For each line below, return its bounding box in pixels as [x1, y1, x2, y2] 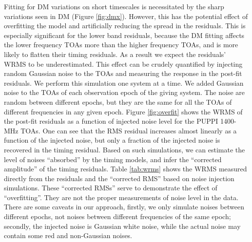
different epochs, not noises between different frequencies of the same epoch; [4, 211, 231, 222]
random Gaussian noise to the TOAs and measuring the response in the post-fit [4, 68, 242, 78]
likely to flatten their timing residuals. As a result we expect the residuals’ [4, 49, 226, 59]
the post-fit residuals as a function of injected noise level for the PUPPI [4, 116, 218, 126]
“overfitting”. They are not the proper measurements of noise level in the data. [4, 192, 239, 202]
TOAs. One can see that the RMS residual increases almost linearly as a [20, 125, 237, 135]
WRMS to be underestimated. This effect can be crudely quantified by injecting [4, 58, 243, 69]
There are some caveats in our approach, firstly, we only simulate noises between [4, 202, 244, 212]
